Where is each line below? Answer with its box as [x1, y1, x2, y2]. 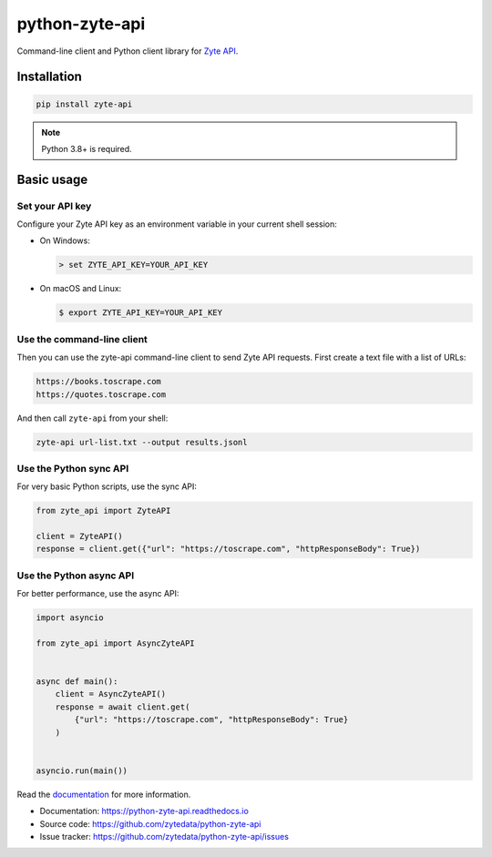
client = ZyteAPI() [36, 531, 123, 541]
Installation [16, 69, 82, 85]
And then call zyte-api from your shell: [16, 413, 169, 423]
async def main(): [36, 677, 118, 687]
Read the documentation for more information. [16, 789, 191, 800]
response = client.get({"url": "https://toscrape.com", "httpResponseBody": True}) [36, 544, 421, 555]
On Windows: [39, 235, 90, 246]
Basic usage [16, 171, 88, 187]
